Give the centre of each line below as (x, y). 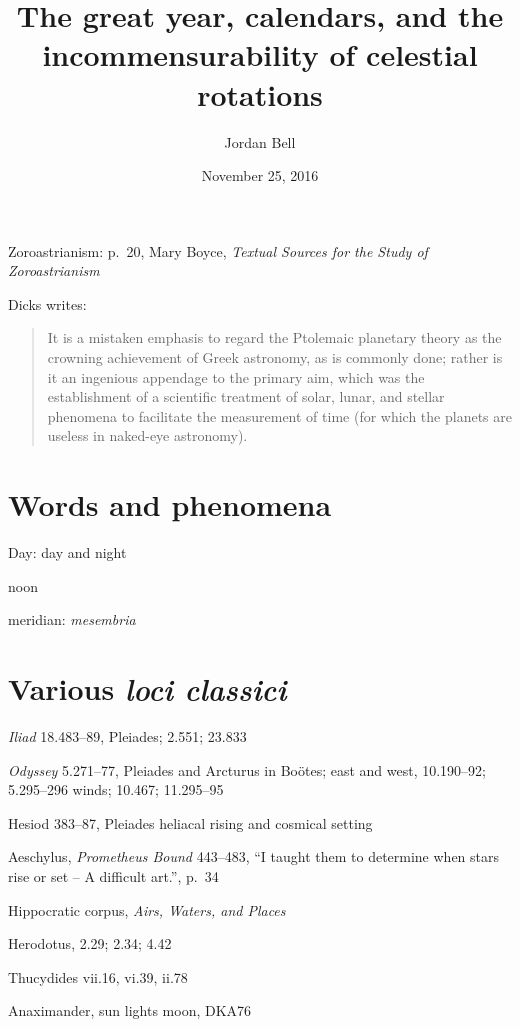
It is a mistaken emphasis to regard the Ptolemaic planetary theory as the (274, 337)
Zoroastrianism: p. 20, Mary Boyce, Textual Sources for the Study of (218, 250)
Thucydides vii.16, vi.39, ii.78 (98, 976)
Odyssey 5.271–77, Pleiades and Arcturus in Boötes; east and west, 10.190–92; (247, 769)
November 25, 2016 (260, 175)
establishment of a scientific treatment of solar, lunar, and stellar (246, 396)
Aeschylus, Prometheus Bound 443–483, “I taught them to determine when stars (254, 856)
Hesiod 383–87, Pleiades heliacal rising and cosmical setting (190, 822)
